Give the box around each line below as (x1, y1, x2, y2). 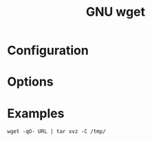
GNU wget (85, 4, 146, 20)
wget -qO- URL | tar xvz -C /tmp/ (7, 128, 107, 135)
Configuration (7, 43, 89, 58)
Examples (7, 106, 65, 121)
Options (7, 74, 54, 90)
